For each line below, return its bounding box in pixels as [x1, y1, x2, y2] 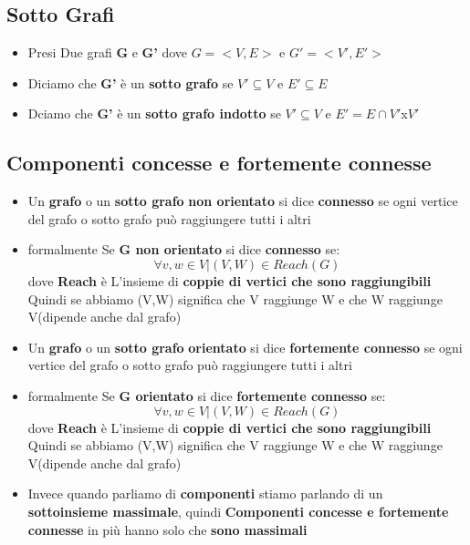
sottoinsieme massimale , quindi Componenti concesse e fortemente [27, 501, 449, 520]
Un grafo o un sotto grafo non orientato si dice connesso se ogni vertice [27, 191, 458, 211]
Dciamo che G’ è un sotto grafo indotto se [27, 104, 281, 123]
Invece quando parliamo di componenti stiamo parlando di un [27, 484, 383, 503]
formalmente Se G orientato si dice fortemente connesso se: [27, 386, 386, 405]
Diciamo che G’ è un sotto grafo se [27, 73, 234, 92]
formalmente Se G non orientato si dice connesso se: [27, 240, 340, 259]
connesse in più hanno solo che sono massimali [27, 519, 308, 539]
